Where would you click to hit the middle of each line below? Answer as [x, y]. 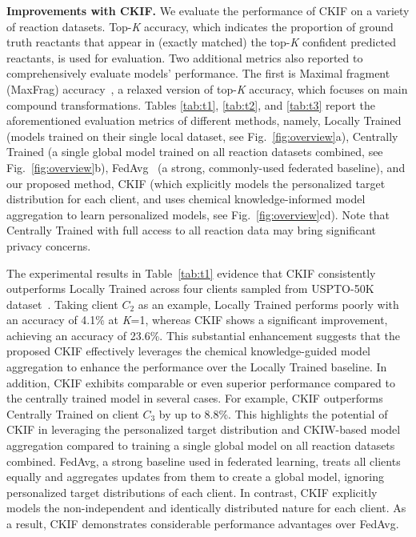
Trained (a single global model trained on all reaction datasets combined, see [195, 152]
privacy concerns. [49, 245]
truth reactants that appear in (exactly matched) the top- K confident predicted [202, 42]
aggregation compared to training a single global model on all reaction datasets [201, 445]
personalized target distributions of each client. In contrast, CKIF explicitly [192, 492]
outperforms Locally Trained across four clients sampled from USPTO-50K [190, 289]
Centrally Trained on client [73, 413]
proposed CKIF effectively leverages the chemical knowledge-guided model [188, 351]
